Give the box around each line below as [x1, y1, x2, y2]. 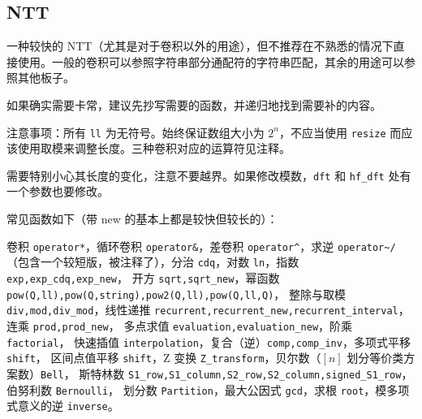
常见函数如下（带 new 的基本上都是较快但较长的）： [6, 210, 278, 227]
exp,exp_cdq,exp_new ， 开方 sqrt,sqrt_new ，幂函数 [6, 269, 280, 286]
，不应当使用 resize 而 [279, 123, 402, 140]
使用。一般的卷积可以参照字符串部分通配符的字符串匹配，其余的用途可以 [17, 53, 404, 70]
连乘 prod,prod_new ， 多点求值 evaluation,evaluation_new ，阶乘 [6, 317, 353, 334]
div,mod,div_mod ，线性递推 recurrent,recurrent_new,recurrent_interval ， [6, 301, 410, 318]
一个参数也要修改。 [6, 183, 109, 200]
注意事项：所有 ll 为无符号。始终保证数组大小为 [6, 123, 265, 140]
